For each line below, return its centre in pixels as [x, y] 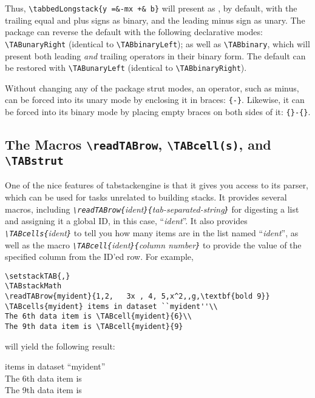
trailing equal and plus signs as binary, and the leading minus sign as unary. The [155, 20]
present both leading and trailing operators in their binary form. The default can [155, 55]
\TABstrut [34, 161]
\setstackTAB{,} [38, 276]
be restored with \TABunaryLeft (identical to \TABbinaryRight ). [126, 68]
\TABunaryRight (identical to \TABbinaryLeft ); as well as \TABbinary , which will [157, 43]
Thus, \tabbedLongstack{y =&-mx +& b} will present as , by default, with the [151, 8]
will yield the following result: [60, 346]
